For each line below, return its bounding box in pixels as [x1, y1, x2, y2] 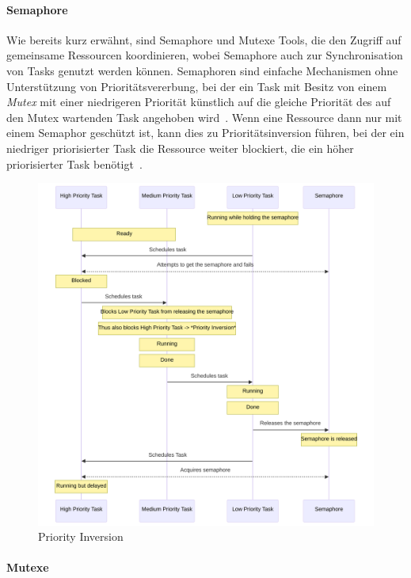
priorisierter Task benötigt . [6, 155, 143, 172]
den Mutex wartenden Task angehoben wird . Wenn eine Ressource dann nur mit [6, 108, 402, 125]
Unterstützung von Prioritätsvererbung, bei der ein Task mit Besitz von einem [6, 78, 387, 94]
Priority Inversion [38, 528, 124, 545]
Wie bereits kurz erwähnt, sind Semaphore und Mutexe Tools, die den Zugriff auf [6, 31, 401, 48]
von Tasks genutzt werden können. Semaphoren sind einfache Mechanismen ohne [6, 62, 398, 78]
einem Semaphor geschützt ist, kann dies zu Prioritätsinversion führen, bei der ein [6, 124, 405, 141]
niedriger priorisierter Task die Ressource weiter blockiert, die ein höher [6, 139, 354, 156]
